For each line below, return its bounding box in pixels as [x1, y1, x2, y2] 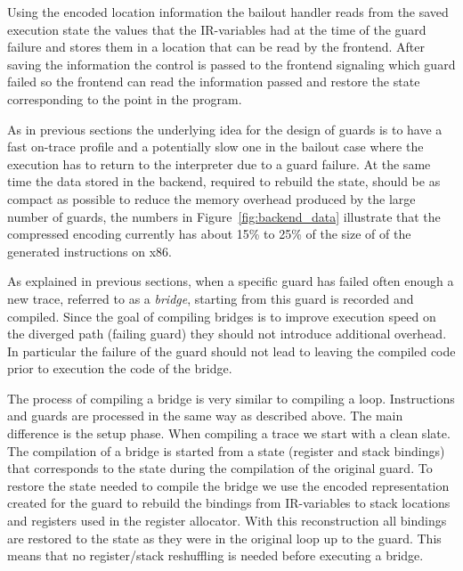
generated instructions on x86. [7, 241, 172, 260]
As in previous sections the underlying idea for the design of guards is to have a [7, 119, 443, 138]
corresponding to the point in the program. [7, 89, 242, 108]
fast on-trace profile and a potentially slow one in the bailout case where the [7, 137, 424, 156]
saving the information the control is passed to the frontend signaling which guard [7, 54, 456, 73]
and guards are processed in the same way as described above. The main [7, 406, 403, 425]
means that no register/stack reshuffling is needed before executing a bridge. [7, 546, 424, 565]
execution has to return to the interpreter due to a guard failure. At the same [7, 154, 431, 173]
